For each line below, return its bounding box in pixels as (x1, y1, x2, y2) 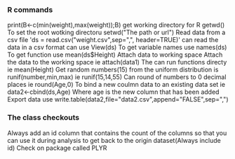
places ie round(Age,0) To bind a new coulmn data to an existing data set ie (7, 81, 226, 89)
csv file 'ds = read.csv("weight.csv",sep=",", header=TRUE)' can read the (7, 36, 219, 44)
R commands (7, 5, 53, 15)
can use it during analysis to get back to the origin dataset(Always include (7, 136, 221, 144)
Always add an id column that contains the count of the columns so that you (7, 128, 227, 137)
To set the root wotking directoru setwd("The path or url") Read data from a (7, 28, 226, 36)
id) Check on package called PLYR (7, 144, 107, 152)
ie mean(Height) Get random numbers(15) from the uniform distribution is (7, 65, 219, 74)
